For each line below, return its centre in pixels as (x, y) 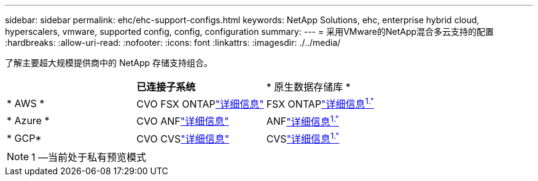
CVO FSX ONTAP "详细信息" (200, 104)
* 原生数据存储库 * (308, 87)
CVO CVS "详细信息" (183, 139)
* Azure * (28, 121)
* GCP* (24, 138)
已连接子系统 (166, 87)
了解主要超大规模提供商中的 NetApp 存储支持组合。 (109, 63)
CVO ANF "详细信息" (183, 121)
